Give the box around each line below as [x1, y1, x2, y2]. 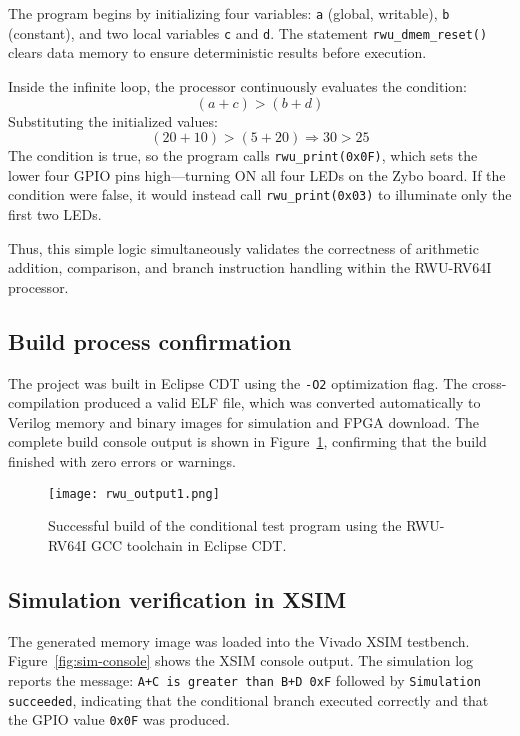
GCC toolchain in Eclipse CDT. [90, 534, 287, 555]
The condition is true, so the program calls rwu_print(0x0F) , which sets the [8, 145, 478, 166]
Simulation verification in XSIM [8, 583, 347, 614]
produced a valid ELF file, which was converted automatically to [84, 392, 481, 413]
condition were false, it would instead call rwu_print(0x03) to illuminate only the [8, 184, 512, 205]
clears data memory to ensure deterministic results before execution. [8, 42, 427, 63]
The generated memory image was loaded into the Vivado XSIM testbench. [8, 630, 470, 651]
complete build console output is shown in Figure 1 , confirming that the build [8, 431, 487, 452]
